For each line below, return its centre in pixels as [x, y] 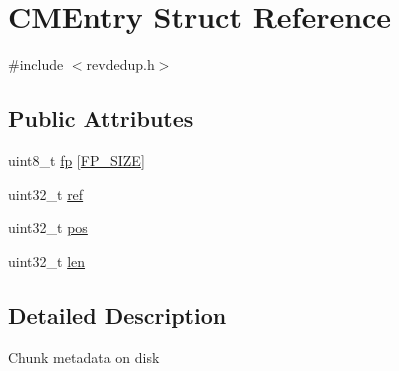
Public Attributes [101, 118]
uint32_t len [47, 260]
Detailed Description [117, 314]
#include [36, 64]
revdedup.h [120, 64]
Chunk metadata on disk [84, 356]
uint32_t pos [48, 227]
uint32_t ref [46, 193]
